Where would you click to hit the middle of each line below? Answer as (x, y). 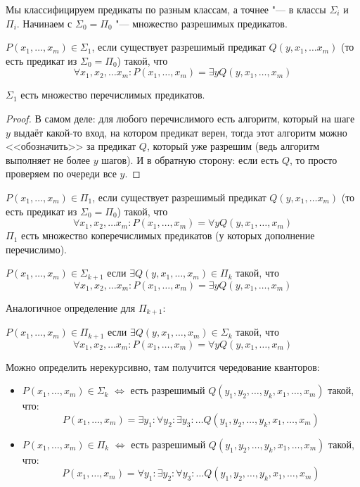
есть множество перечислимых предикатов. (113, 95)
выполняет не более (48, 159)
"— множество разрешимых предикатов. (201, 23)
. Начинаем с (44, 23)
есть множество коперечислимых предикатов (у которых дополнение (168, 235)
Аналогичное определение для (71, 307)
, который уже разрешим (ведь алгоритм (233, 146)
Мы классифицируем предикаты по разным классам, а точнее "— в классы (166, 9)
